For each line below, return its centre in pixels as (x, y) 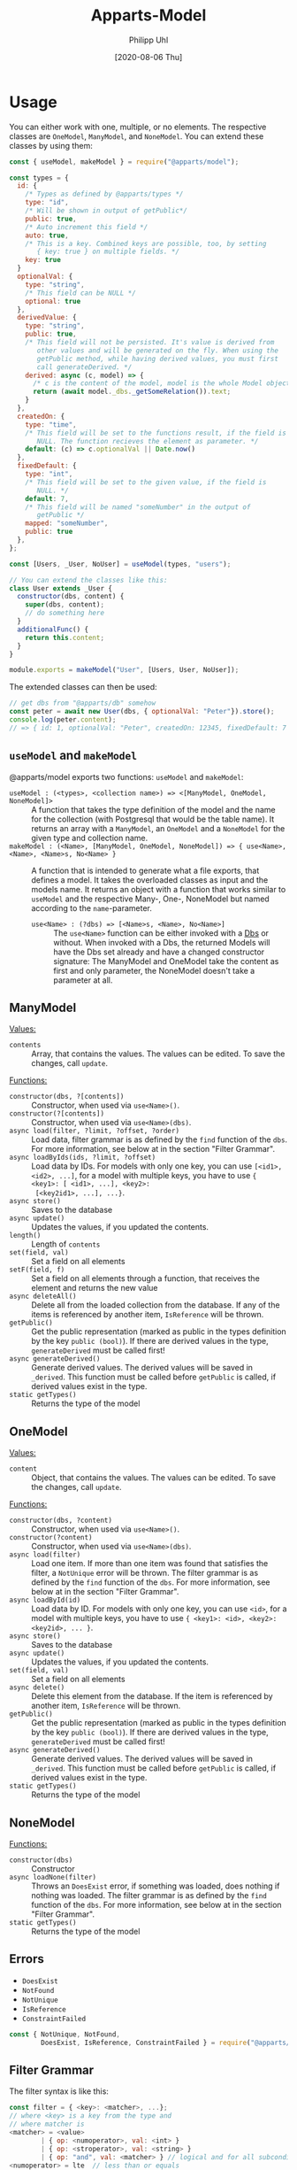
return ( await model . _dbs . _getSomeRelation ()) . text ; (132, 392)
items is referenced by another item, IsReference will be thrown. (148, 1315)
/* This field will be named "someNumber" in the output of (138, 507)
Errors (27, 1959)
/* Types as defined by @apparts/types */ (104, 194)
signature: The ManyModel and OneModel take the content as (166, 961)
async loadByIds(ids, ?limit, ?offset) (83, 1158)
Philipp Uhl (148, 40)
